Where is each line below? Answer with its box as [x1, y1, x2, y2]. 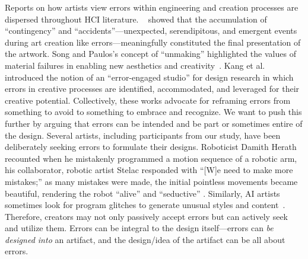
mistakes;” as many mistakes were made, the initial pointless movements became [5, 175, 298, 187]
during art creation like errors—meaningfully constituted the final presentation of [5, 36, 301, 48]
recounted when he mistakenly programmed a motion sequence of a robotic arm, [5, 152, 297, 164]
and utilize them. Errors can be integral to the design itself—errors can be [5, 222, 274, 234]
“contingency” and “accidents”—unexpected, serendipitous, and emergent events [5, 24, 297, 37]
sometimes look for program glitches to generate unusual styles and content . [5, 199, 285, 211]
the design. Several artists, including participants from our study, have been [5, 129, 281, 141]
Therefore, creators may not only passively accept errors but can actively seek [5, 210, 288, 222]
